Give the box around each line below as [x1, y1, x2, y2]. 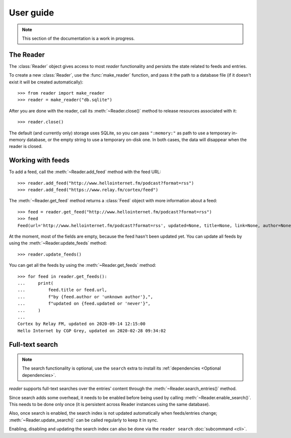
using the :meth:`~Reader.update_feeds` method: [9, 240, 107, 246]
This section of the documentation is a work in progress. [22, 35, 135, 41]
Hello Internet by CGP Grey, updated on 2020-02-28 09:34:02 [17, 328, 166, 333]
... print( [17, 280, 54, 286]
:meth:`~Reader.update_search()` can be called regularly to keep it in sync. [9, 417, 159, 423]
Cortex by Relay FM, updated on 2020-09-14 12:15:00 [17, 321, 145, 327]
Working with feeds [9, 156, 70, 164]
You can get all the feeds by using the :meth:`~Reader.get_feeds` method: [9, 262, 156, 268]
